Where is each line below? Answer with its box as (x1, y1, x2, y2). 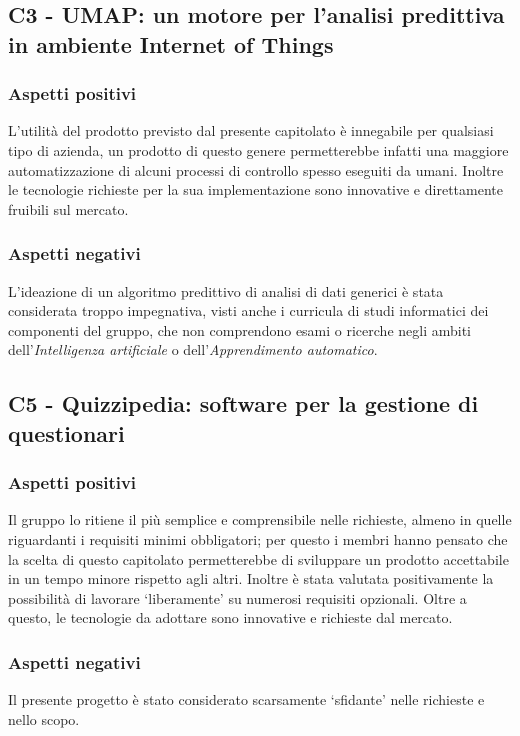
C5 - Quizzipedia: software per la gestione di (8, 388, 479, 419)
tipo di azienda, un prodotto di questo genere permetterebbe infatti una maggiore (8, 139, 509, 160)
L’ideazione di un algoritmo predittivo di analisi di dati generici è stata (8, 280, 444, 301)
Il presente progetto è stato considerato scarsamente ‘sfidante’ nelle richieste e (8, 689, 485, 710)
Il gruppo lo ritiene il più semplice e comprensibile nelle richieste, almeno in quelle (8, 509, 512, 530)
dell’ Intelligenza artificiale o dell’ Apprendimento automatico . (8, 339, 378, 360)
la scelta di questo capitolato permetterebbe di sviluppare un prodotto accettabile (8, 548, 509, 569)
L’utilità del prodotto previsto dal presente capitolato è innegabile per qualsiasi (8, 120, 494, 141)
